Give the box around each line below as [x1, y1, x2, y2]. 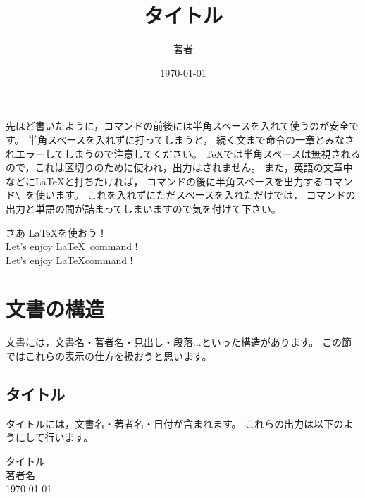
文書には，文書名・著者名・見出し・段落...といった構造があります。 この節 [6, 335, 352, 349]
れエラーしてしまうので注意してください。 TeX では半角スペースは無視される [6, 146, 361, 161]
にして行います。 [15, 430, 94, 444]
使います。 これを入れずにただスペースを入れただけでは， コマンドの [35, 187, 356, 202]
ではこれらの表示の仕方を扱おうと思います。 [6, 349, 212, 363]
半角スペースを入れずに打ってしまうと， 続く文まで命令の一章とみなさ [27, 132, 354, 147]
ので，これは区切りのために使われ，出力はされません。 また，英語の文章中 [6, 160, 353, 175]
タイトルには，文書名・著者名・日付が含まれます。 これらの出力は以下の [6, 416, 344, 430]
